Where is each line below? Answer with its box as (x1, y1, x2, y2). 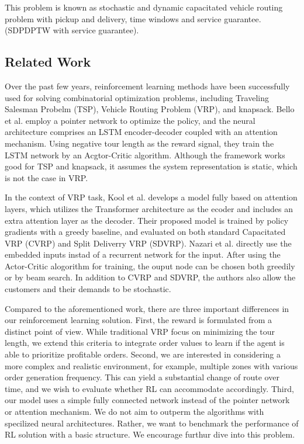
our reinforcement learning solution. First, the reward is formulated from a (5, 314, 272, 326)
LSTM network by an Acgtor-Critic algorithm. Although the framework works (5, 148, 285, 161)
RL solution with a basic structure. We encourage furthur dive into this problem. (5, 428, 295, 440)
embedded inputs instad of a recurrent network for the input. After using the (5, 248, 281, 261)
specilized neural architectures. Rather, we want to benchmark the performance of (5, 417, 299, 429)
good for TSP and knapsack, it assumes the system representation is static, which (5, 160, 298, 172)
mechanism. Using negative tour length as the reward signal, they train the (5, 137, 274, 149)
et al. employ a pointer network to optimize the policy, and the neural (5, 114, 255, 126)
